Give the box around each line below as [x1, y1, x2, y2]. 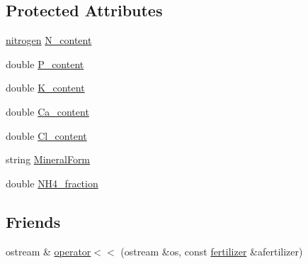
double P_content [6, 56, 84, 71]
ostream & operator [6, 243, 91, 258]
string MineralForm [6, 152, 91, 167]
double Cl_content [6, 128, 87, 143]
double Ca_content [6, 104, 89, 119]
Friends [6, 210, 61, 232]
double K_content [6, 80, 85, 95]
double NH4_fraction [6, 175, 98, 190]
